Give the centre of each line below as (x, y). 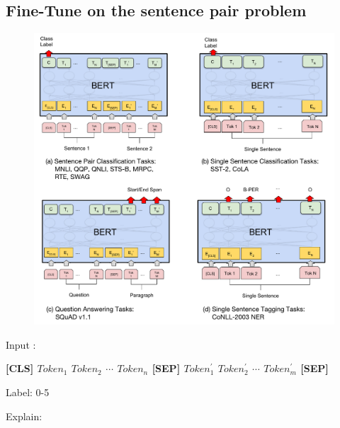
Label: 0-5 (28, 392)
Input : (21, 344)
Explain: (24, 416)
